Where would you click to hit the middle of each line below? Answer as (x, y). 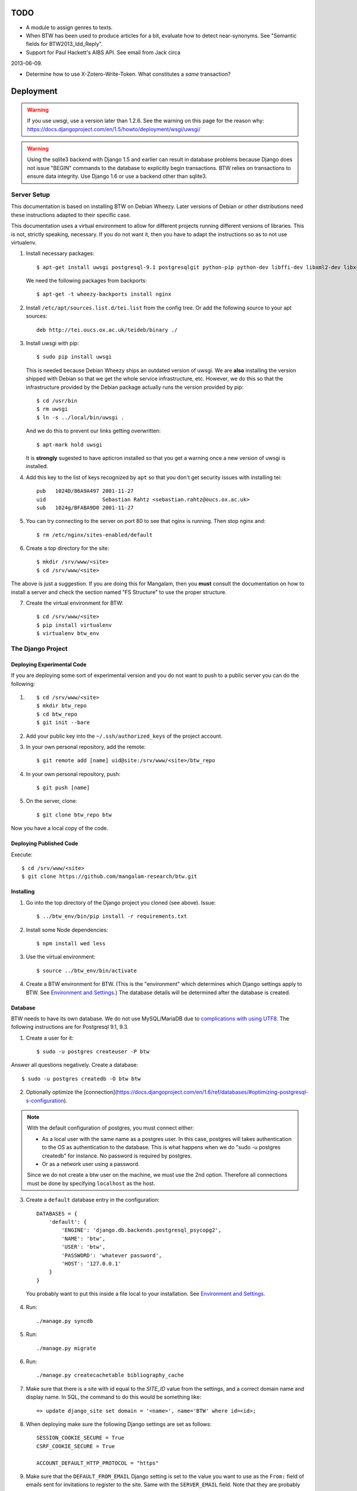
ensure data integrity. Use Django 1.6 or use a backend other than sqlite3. (117, 177)
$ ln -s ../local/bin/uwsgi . (81, 417)
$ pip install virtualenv (74, 625)
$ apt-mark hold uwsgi (70, 445)
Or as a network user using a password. (91, 1164)
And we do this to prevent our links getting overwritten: (93, 431)
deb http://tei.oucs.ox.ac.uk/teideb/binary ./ (107, 330)
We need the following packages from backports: (86, 281)
